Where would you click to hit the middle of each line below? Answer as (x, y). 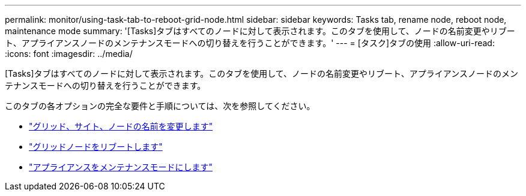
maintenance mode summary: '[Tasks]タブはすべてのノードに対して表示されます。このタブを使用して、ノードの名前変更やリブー (260, 31)
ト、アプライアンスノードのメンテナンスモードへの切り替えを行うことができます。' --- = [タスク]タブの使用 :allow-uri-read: (250, 43)
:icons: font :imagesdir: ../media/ (69, 54)
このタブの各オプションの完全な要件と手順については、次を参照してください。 (160, 106)
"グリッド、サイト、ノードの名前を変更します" (121, 126)
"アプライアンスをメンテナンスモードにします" (121, 167)
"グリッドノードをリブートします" (96, 147)
